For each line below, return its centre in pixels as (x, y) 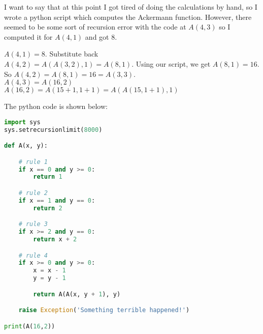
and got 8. (101, 36)
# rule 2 (33, 193)
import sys (22, 122)
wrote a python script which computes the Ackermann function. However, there (128, 17)
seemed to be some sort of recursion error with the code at (95, 27)
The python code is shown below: (56, 106)
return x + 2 (55, 239)
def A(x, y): (26, 146)
